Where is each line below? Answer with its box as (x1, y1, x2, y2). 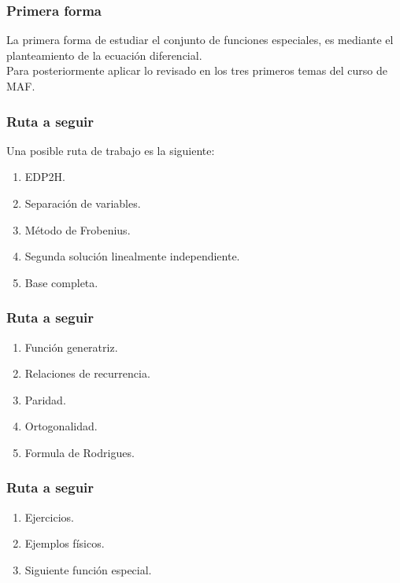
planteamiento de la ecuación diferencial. (6, 46, 202, 63)
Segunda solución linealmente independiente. (24, 248, 240, 264)
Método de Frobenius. (24, 221, 131, 238)
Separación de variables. (24, 195, 141, 211)
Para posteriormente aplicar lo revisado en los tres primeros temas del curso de (6, 62, 388, 79)
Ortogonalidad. (24, 418, 98, 434)
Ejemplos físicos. (24, 535, 105, 552)
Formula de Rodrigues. (24, 444, 135, 460)
